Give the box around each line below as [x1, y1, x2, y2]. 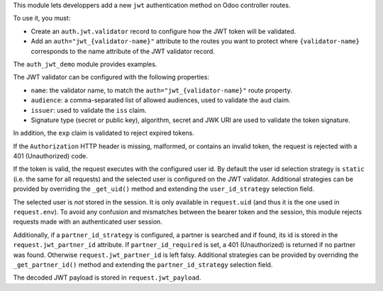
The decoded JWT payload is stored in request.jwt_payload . [13, 273, 201, 282]
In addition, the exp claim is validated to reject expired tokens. [13, 128, 194, 138]
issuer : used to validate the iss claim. [30, 106, 147, 114]
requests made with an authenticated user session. [13, 217, 162, 226]
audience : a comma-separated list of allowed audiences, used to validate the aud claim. [30, 96, 291, 104]
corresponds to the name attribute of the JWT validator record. [30, 47, 216, 55]
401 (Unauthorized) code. [13, 152, 88, 160]
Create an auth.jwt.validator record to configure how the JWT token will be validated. [30, 27, 296, 35]
